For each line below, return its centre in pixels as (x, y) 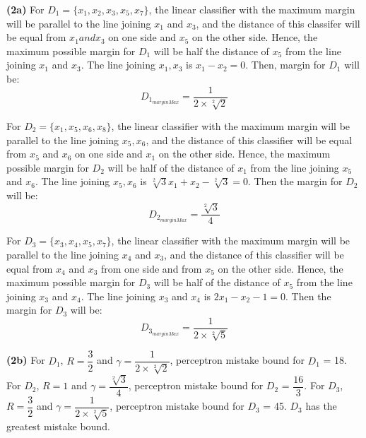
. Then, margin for (285, 65)
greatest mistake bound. (58, 426)
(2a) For (25, 9)
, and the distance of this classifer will (278, 23)
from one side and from (152, 268)
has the (321, 406)
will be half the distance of (211, 51)
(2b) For (26, 360)
